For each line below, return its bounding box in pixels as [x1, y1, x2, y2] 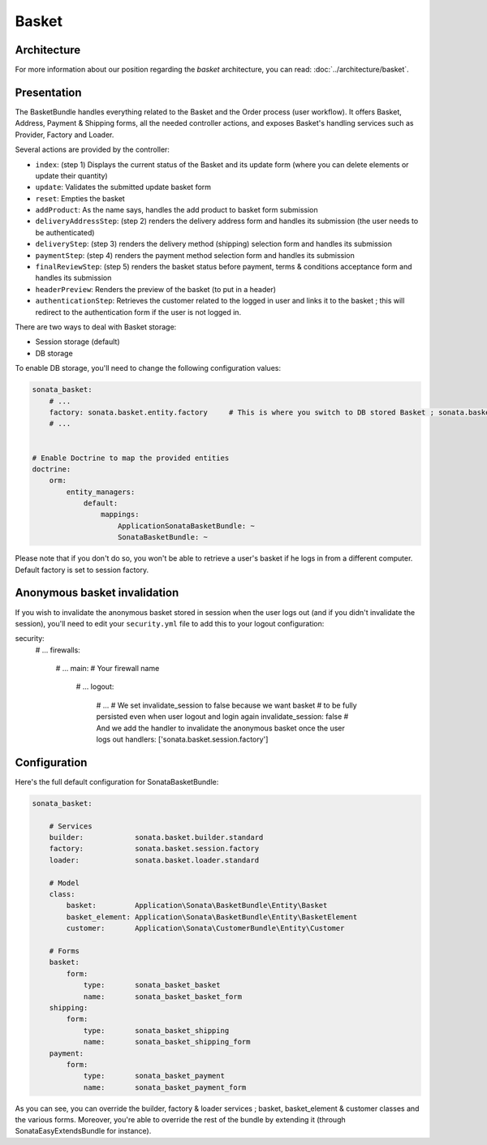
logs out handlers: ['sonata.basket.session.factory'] [96, 734, 269, 744]
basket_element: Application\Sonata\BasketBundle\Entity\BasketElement [66, 912, 358, 921]
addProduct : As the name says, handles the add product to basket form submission [35, 205, 318, 215]
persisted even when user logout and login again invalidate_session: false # [96, 712, 349, 721]
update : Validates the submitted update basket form [35, 183, 211, 192]
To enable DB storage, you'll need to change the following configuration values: [15, 364, 282, 373]
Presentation [15, 85, 82, 99]
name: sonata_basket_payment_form [83, 1083, 247, 1091]
